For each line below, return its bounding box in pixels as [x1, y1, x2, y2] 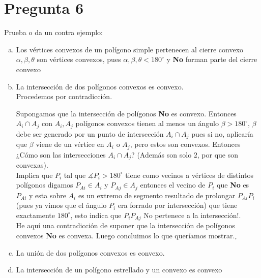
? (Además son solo [131, 149, 192, 160]
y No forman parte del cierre [166, 54, 257, 65]
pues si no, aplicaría [191, 128, 253, 139]
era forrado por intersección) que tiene [118, 200, 238, 210]
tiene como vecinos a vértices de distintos [125, 169, 254, 180]
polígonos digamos [16, 179, 73, 190]
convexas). [16, 160, 48, 170]
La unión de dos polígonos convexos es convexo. [16, 247, 165, 258]
